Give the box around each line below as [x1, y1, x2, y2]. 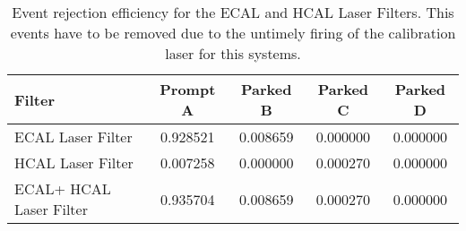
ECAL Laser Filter [14, 126, 133, 147]
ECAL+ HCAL [14, 178, 111, 199]
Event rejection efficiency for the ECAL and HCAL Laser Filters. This [12, 2, 454, 22]
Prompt [160, 79, 216, 99]
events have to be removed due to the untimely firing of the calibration [10, 22, 456, 43]
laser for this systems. [165, 43, 301, 64]
